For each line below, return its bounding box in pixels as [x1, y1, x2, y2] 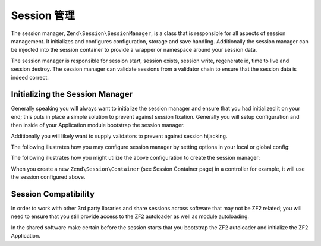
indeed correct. [11, 74, 49, 81]
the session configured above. [11, 174, 86, 181]
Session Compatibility [11, 189, 95, 199]
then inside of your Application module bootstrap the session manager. [11, 122, 185, 129]
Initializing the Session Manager [11, 89, 133, 99]
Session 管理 [11, 9, 75, 22]
